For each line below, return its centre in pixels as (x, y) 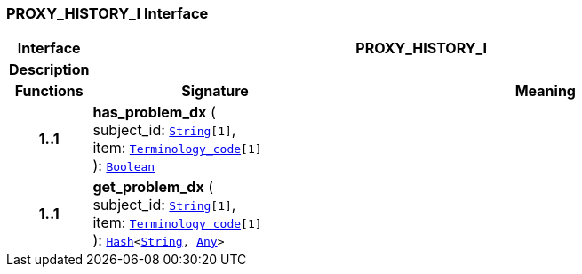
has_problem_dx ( (154, 113)
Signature (215, 91)
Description (49, 70)
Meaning (545, 91)
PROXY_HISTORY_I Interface (108, 13)
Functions (49, 91)
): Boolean (124, 166)
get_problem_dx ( (153, 187)
